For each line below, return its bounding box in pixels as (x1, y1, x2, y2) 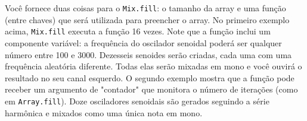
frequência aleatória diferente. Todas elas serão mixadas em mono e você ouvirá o (5, 60, 302, 72)
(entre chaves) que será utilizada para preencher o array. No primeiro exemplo (5, 13, 290, 26)
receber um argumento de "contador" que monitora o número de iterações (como (5, 83, 298, 95)
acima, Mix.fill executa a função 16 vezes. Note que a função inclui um (5, 25, 271, 37)
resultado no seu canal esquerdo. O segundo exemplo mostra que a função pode (5, 71, 294, 84)
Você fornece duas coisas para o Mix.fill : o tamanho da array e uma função (5, 2, 286, 14)
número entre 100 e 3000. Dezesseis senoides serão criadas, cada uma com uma (5, 48, 292, 60)
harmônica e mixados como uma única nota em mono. (5, 106, 203, 119)
